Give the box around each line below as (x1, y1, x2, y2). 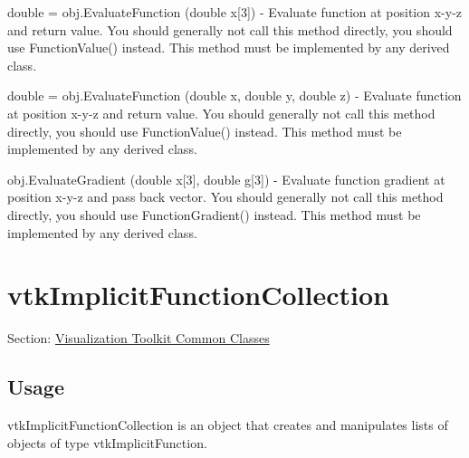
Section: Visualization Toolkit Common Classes (7, 329, 270, 348)
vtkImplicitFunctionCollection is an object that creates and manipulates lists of (7, 415, 448, 434)
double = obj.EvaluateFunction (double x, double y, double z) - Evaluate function (7, 86, 462, 105)
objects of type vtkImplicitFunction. (7, 433, 207, 452)
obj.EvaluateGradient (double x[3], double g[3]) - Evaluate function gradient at (7, 169, 445, 188)
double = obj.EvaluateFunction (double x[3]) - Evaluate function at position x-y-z (7, 3, 463, 21)
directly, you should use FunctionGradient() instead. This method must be (7, 205, 421, 224)
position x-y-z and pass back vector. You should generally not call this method (7, 187, 444, 206)
